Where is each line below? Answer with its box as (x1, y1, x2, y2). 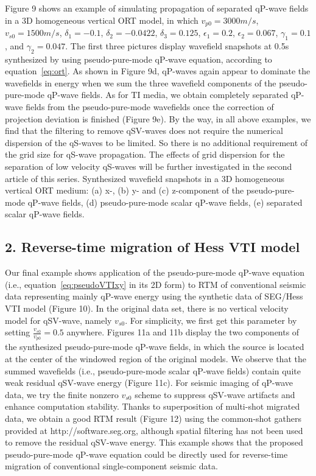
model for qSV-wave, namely (5, 313, 112, 326)
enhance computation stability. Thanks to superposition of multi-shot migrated (5, 400, 300, 413)
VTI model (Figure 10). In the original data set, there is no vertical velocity (5, 301, 289, 314)
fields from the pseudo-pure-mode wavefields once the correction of (26, 100, 274, 113)
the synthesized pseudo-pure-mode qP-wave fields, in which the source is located (5, 340, 304, 353)
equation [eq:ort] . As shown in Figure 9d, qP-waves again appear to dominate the (5, 65, 311, 77)
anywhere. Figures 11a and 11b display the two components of (66, 326, 300, 338)
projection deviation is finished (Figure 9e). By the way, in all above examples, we (5, 112, 311, 125)
